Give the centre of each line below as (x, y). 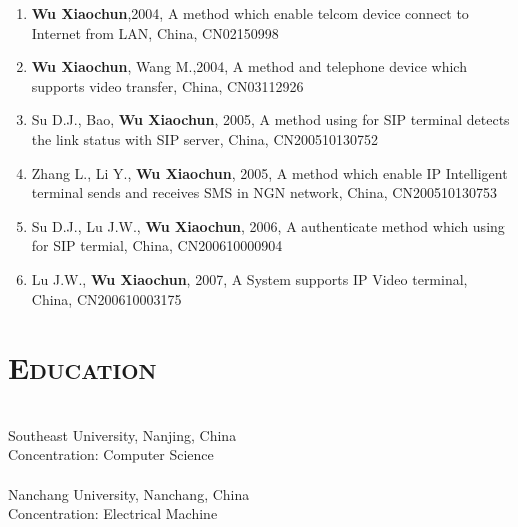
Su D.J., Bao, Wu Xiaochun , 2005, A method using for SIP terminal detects (270, 119)
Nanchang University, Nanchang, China (129, 493)
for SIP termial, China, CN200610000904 (157, 245)
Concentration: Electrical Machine (113, 513)
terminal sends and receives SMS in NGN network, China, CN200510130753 (264, 192)
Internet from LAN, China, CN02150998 (155, 32)
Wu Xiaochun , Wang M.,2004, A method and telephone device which (249, 66)
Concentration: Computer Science (111, 454)
